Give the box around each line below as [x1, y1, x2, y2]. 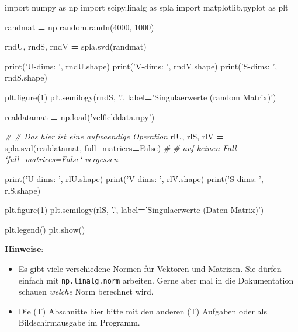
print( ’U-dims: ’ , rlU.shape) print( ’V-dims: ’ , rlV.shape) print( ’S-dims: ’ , [5, 172, 264, 184]
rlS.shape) [5, 184, 41, 196]
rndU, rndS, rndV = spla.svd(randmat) [5, 40, 147, 53]
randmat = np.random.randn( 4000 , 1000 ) [5, 20, 154, 33]
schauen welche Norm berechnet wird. [18, 285, 154, 298]
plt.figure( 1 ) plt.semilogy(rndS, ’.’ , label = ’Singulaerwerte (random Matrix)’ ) [5, 90, 276, 103]
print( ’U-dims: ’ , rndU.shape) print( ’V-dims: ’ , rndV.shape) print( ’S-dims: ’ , [5, 60, 278, 72]
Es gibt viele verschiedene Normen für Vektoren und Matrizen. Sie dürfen [18, 262, 282, 274]
